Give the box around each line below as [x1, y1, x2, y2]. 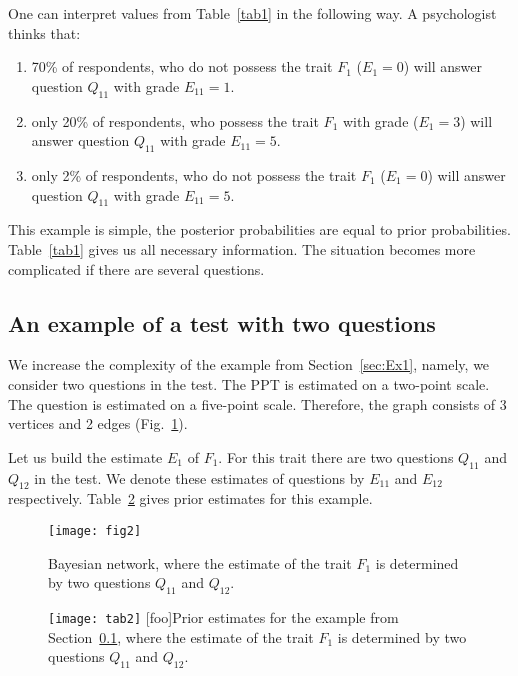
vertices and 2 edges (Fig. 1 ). [8, 413, 188, 434]
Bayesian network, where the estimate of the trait [48, 552, 352, 573]
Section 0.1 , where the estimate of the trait [48, 626, 314, 647]
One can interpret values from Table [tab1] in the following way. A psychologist [8, 3, 497, 23]
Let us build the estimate [8, 446, 163, 467]
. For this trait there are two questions [218, 446, 454, 467]
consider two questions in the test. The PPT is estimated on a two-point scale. [8, 373, 490, 394]
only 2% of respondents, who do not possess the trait [31, 164, 357, 185]
